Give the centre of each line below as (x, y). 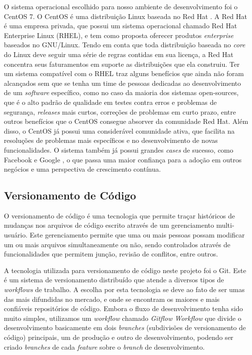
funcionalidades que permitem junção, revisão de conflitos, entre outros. (111, 254)
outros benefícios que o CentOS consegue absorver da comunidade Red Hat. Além (126, 121)
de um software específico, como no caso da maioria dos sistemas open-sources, (121, 92)
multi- (225, 225)
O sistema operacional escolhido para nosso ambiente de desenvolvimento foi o (121, 6)
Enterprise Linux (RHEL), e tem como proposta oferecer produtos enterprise (119, 35)
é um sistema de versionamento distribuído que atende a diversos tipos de (114, 280)
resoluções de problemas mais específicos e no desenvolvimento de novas (111, 140)
